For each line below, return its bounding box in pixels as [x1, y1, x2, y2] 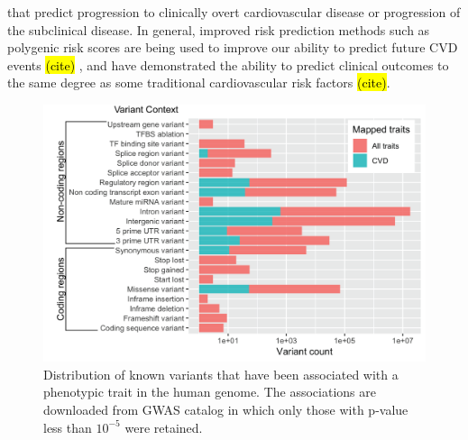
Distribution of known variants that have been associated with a [43, 364, 399, 383]
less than [43, 417, 92, 436]
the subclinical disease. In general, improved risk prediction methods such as [7, 20, 430, 39]
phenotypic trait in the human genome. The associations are [43, 382, 376, 401]
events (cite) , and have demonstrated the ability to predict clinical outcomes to [7, 55, 449, 74]
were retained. [124, 417, 203, 436]
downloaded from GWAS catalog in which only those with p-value [43, 400, 408, 419]
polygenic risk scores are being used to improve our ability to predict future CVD [7, 38, 458, 57]
